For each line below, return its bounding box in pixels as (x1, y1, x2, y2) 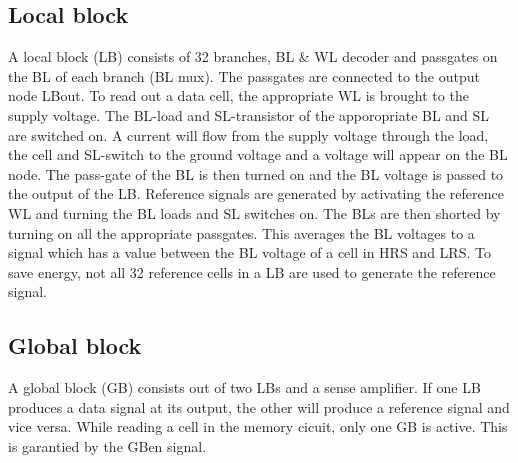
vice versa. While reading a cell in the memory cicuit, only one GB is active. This (8, 416, 508, 437)
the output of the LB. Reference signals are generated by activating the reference (8, 183, 504, 204)
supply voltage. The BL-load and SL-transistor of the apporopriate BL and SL (8, 104, 490, 125)
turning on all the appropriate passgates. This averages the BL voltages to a (8, 222, 475, 243)
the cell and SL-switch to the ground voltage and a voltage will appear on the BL (8, 144, 508, 165)
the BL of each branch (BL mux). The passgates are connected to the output (8, 65, 480, 86)
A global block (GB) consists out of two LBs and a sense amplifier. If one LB (8, 377, 481, 398)
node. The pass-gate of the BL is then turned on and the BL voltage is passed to (8, 163, 504, 184)
